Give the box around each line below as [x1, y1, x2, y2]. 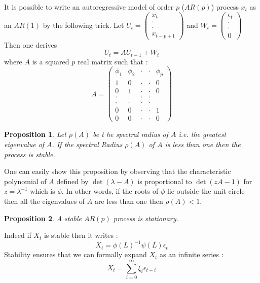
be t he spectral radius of [93, 129, 168, 139]
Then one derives [4, 39, 57, 50]
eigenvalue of [4, 139, 45, 150]
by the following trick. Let [43, 19, 124, 30]
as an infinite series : [160, 249, 224, 260]
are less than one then [94, 195, 163, 206]
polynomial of [4, 175, 47, 186]
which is [30, 186, 55, 196]
